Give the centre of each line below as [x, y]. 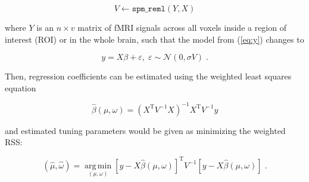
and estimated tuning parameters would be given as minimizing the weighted [145, 130]
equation [21, 87]
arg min [98, 166]
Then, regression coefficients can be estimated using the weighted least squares [148, 76]
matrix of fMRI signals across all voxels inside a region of [182, 27]
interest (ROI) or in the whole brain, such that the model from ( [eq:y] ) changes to [154, 39]
